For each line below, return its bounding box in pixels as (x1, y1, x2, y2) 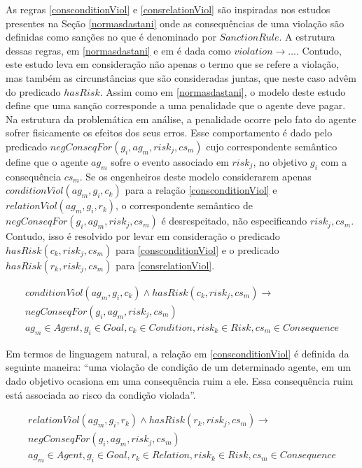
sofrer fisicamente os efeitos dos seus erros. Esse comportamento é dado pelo (6, 125, 333, 140)
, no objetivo (253, 154, 307, 169)
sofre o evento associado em (111, 154, 229, 169)
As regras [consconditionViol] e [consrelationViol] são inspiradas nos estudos (6, 2, 330, 16)
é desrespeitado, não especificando (161, 213, 307, 228)
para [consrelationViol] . (116, 257, 215, 272)
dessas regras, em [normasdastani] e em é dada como (6, 43, 231, 57)
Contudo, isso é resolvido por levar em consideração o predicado (6, 229, 280, 243)
